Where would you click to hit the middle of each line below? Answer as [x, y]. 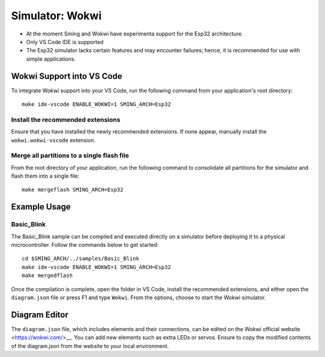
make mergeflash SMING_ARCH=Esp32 [73, 190]
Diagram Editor [40, 315]
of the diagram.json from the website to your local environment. [90, 346]
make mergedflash [47, 276]
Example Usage [41, 207]
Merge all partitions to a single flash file [70, 155]
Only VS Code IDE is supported [65, 42]
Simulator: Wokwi [56, 16]
